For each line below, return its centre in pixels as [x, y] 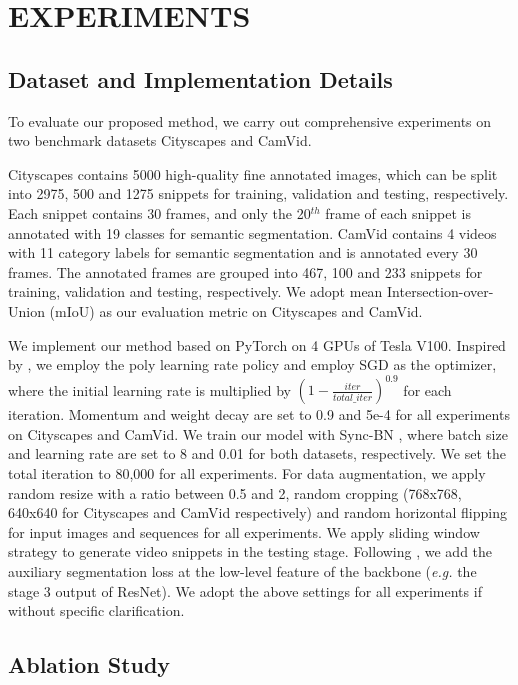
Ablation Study [89, 664]
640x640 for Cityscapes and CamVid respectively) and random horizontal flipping [257, 512]
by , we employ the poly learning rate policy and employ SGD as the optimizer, [252, 364]
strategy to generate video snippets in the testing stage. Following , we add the [250, 551]
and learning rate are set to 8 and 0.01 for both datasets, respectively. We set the [257, 453]
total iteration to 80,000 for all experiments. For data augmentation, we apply [247, 472]
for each [427, 389]
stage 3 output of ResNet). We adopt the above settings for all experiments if [245, 590]
